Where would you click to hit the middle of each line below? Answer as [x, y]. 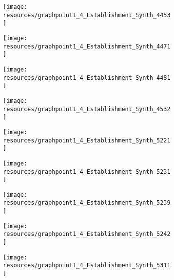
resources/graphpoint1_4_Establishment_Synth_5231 [87, 172]
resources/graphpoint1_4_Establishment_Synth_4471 [87, 46]
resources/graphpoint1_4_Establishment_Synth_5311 [87, 266]
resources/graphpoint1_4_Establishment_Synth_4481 [87, 78]
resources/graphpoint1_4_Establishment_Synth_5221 [87, 140]
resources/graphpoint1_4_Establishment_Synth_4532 [87, 109]
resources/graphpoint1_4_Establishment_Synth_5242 [87, 234]
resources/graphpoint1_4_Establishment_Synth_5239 [87, 203]
